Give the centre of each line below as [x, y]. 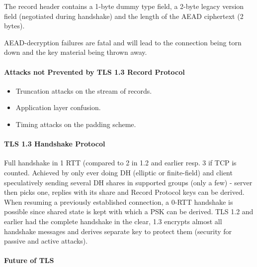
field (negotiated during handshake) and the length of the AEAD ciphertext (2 [124, 16]
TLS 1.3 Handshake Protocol [55, 144]
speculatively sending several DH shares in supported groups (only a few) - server [128, 182]
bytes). [14, 26]
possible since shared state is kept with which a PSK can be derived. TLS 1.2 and [129, 211]
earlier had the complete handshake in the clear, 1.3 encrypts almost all [113, 221]
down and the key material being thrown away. [76, 52]
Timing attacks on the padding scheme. [76, 124]
